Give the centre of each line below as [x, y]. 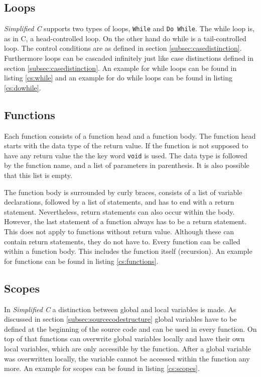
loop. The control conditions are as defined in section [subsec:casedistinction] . [123, 48]
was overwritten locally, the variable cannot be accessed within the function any [127, 358]
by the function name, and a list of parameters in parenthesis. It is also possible [127, 165]
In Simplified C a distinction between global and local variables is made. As [120, 309]
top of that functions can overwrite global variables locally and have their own [124, 339]
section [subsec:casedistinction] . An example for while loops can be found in [120, 68]
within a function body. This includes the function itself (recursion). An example [128, 251]
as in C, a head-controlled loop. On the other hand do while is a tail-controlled [125, 38]
